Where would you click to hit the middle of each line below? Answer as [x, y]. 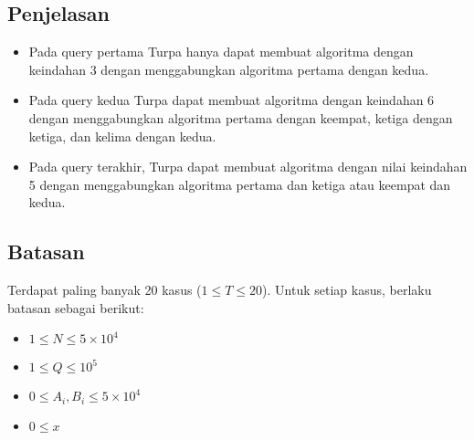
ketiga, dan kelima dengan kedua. [122, 136]
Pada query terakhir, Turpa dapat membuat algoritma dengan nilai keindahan [248, 167]
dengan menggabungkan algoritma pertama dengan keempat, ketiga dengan [241, 117]
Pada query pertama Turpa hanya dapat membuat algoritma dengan [221, 52]
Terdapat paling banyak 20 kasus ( [105, 290]
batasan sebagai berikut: [76, 307]
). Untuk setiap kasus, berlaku [347, 290]
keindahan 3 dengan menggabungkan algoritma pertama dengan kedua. [229, 69]
